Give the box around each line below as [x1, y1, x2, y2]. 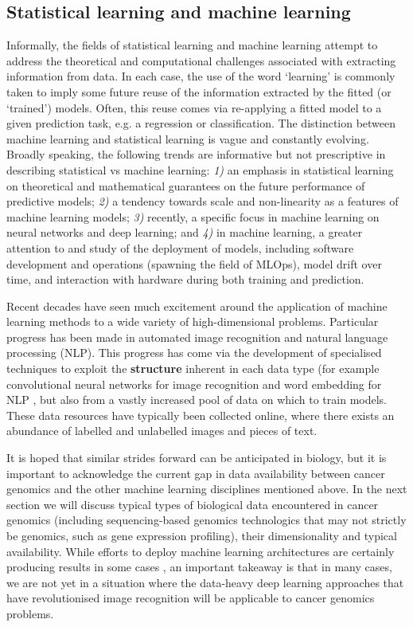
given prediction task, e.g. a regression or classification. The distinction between [6, 115, 396, 131]
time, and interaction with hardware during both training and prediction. [6, 271, 364, 288]
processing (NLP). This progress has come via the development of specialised [6, 344, 382, 361]
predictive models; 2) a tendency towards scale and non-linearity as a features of [6, 193, 399, 210]
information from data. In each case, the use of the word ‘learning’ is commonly [6, 68, 395, 84]
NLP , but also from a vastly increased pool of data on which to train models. [6, 391, 387, 408]
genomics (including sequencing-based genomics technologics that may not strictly [6, 511, 407, 528]
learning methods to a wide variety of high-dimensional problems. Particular [6, 313, 379, 330]
